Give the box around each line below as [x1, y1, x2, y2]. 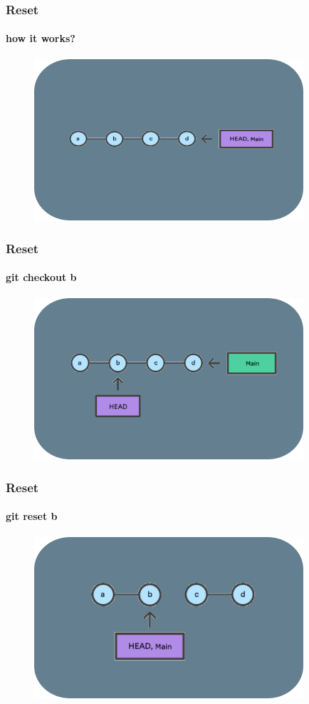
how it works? [6, 31, 75, 46]
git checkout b [6, 270, 77, 285]
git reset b [6, 509, 58, 524]
